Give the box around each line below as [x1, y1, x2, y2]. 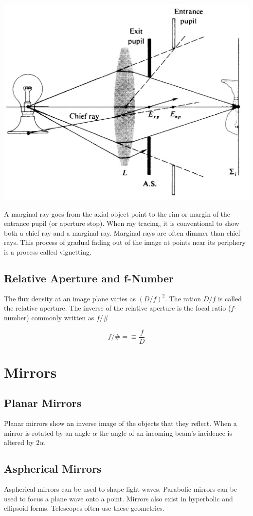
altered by [4, 437, 34, 447]
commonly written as [31, 313, 94, 323]
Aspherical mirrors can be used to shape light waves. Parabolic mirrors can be [4, 484, 237, 494]
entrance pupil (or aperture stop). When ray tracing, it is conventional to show [4, 218, 239, 228]
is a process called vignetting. [4, 247, 91, 257]
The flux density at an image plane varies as [4, 293, 136, 303]
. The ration [165, 293, 201, 303]
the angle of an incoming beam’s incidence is [99, 427, 233, 438]
